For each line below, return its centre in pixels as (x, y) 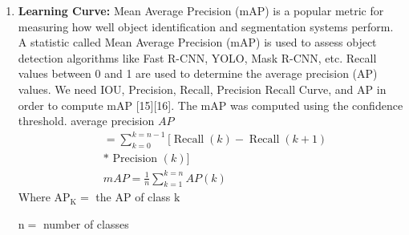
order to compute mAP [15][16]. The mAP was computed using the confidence (211, 105)
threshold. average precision (86, 121)
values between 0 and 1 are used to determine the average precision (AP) (198, 73)
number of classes (86, 224)
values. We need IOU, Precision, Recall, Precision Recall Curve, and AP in (202, 89)
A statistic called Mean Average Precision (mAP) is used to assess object (197, 42)
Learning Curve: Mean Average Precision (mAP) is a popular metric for (201, 10)
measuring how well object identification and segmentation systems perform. (206, 26)
